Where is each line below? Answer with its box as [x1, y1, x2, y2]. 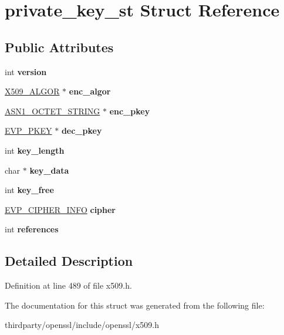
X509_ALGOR [5, 85, 60, 97]
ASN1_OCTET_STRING [5, 104, 100, 117]
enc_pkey [109, 104, 150, 117]
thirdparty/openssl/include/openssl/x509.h [5, 319, 159, 331]
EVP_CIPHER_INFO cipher [5, 203, 116, 215]
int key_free [5, 184, 54, 196]
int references [5, 223, 59, 235]
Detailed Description [5, 252, 133, 270]
